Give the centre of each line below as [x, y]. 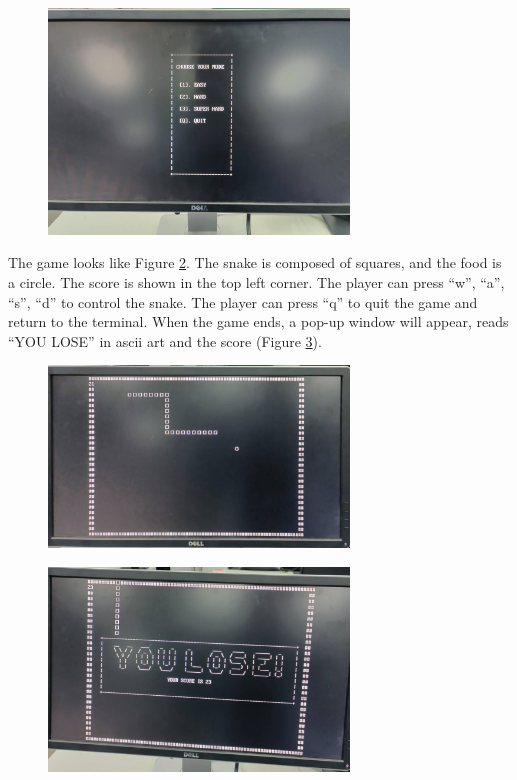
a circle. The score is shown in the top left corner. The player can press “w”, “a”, [256, 281]
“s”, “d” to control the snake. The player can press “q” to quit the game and [243, 301]
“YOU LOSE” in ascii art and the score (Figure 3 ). [165, 340]
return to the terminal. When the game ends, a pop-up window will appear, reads [258, 321]
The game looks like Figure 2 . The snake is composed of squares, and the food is [255, 262]
